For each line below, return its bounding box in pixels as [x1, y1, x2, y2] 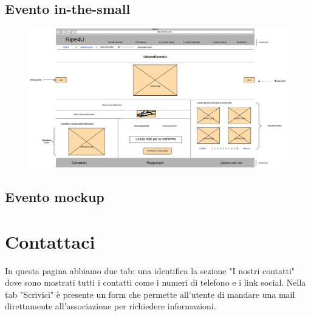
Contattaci [5, 229, 95, 254]
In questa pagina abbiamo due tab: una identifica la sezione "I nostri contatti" [5, 264, 295, 277]
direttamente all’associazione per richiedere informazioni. [5, 300, 216, 312]
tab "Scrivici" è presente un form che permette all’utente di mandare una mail [5, 287, 295, 300]
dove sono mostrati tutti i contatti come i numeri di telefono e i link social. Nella [5, 276, 306, 289]
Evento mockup [5, 187, 104, 206]
